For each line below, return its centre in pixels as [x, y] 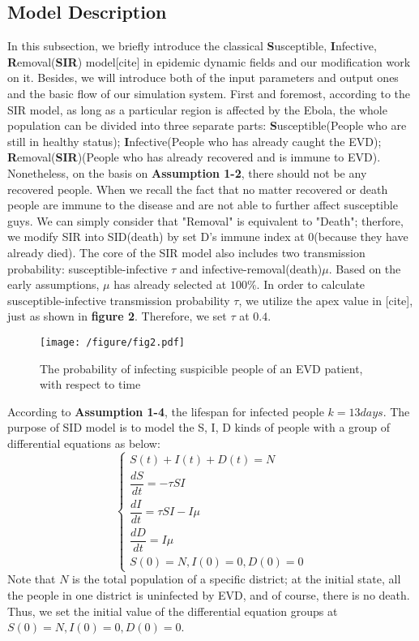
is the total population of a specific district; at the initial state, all [237, 579]
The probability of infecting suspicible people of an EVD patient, [201, 368]
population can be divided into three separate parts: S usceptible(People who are [207, 125]
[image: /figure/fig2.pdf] [112, 342]
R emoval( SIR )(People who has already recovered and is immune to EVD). [194, 157]
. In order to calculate [311, 284]
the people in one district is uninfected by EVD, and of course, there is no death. [209, 594]
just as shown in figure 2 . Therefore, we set [117, 316]
